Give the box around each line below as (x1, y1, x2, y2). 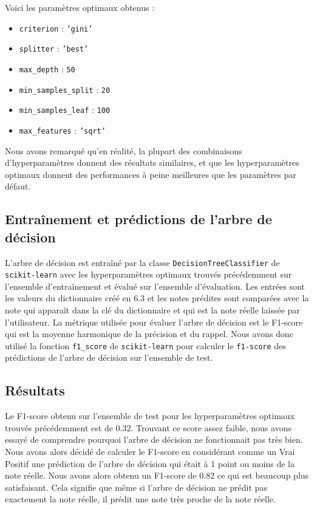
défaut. (5, 180, 31, 193)
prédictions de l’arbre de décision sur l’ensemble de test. (5, 351, 213, 364)
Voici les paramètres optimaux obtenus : (5, 1, 155, 13)
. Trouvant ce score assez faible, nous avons (131, 421, 292, 434)
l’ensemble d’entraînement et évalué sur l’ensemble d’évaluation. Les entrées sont (5, 279, 305, 292)
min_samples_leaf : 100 (19, 103, 111, 116)
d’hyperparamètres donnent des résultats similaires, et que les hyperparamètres (5, 156, 299, 169)
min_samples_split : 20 (19, 83, 111, 95)
